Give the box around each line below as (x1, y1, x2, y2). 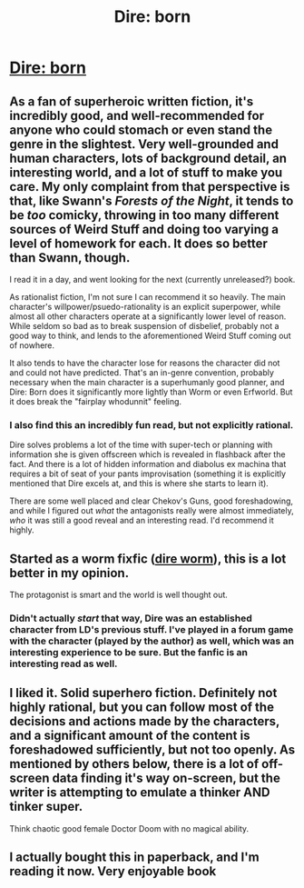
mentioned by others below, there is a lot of (9, 756, 260, 772)
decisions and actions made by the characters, (9, 713, 279, 729)
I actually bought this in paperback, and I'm (9, 850, 260, 865)
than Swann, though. (9, 250, 131, 265)
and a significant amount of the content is (9, 728, 250, 743)
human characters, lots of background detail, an (9, 150, 288, 165)
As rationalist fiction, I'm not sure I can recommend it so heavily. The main (9, 292, 286, 302)
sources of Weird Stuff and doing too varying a (9, 221, 279, 237)
